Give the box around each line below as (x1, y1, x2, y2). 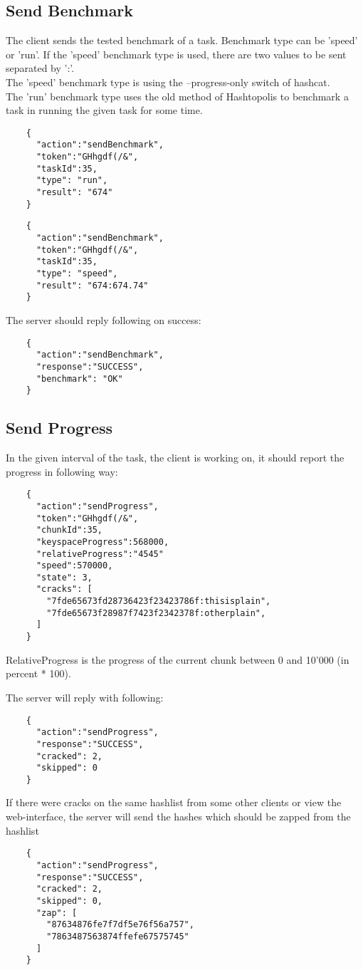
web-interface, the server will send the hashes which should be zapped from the (6, 809, 351, 824)
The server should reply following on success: (6, 312, 201, 327)
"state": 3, (36, 572, 93, 583)
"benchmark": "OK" (36, 373, 123, 384)
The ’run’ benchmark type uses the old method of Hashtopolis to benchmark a (6, 88, 349, 103)
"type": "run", (36, 175, 108, 186)
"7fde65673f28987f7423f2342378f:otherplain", (46, 607, 266, 618)
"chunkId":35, (36, 525, 103, 536)
